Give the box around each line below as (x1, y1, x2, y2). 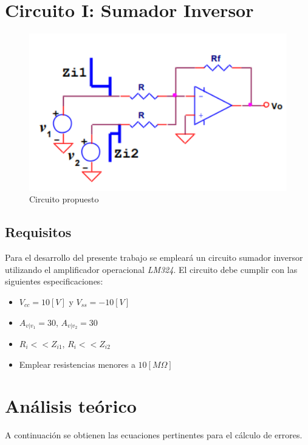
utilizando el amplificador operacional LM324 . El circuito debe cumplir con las (5, 263, 298, 275)
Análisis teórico (5, 393, 137, 418)
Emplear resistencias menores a (19, 357, 135, 370)
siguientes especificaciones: (5, 275, 103, 288)
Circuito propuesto (29, 193, 99, 205)
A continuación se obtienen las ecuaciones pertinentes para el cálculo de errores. (5, 429, 303, 441)
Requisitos (5, 222, 72, 241)
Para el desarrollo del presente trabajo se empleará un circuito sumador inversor (5, 251, 303, 264)
